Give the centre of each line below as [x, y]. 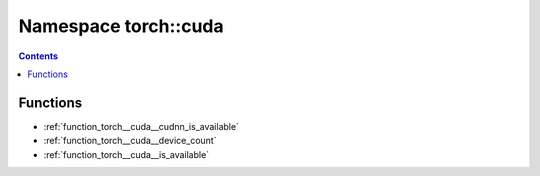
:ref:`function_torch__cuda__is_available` [126, 154]
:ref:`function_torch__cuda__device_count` [130, 141]
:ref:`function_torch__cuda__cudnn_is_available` [141, 126]
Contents [38, 56]
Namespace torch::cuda [121, 26]
